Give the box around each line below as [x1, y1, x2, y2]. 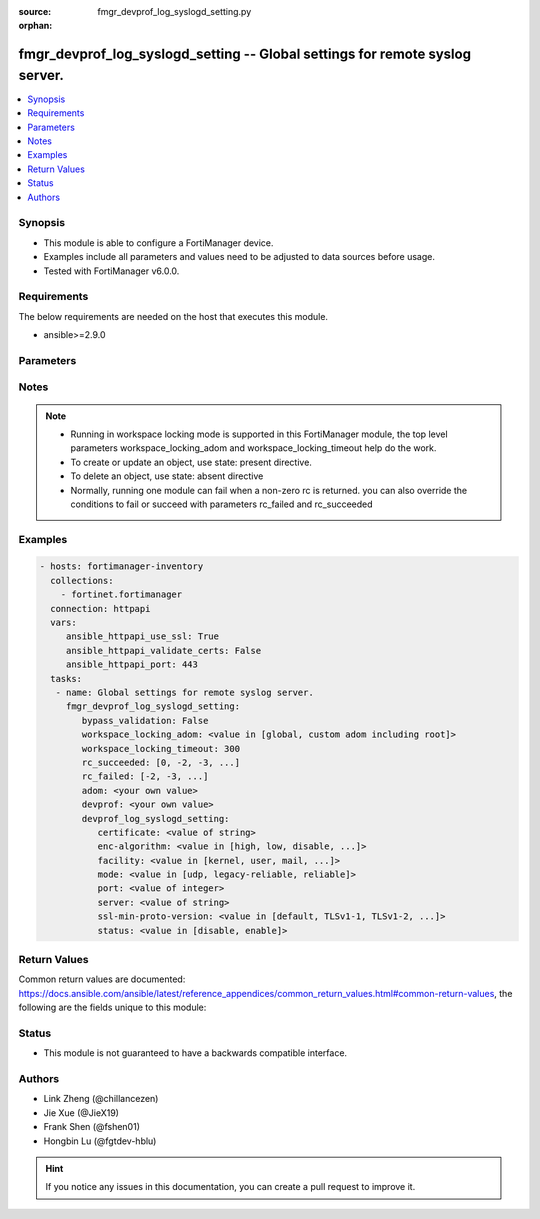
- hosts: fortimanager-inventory [39, 561, 204, 572]
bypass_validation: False [81, 715, 209, 726]
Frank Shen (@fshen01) [43, 1121, 140, 1133]
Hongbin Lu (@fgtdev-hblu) [43, 1135, 157, 1147]
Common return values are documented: [18, 973, 186, 985]
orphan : [18, 20, 53, 32]
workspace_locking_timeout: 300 [81, 743, 240, 754]
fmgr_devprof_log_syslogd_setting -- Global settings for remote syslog [18, 46, 472, 63]
